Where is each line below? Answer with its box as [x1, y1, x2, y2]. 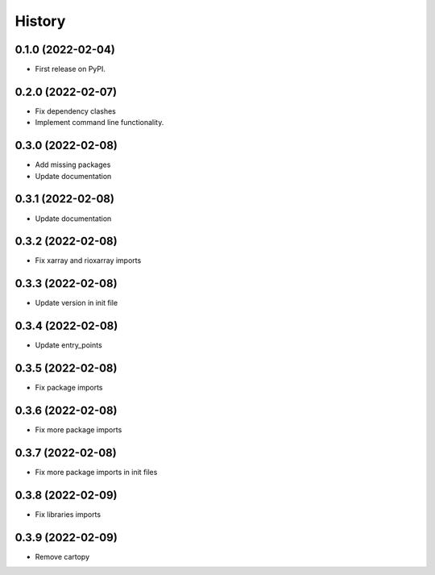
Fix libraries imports [35, 509, 101, 519]
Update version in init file [35, 298, 118, 308]
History [14, 12, 66, 30]
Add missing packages [35, 160, 111, 169]
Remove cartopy [35, 552, 90, 561]
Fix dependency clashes [35, 106, 116, 116]
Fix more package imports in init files [35, 468, 158, 477]
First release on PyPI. [35, 65, 106, 74]
